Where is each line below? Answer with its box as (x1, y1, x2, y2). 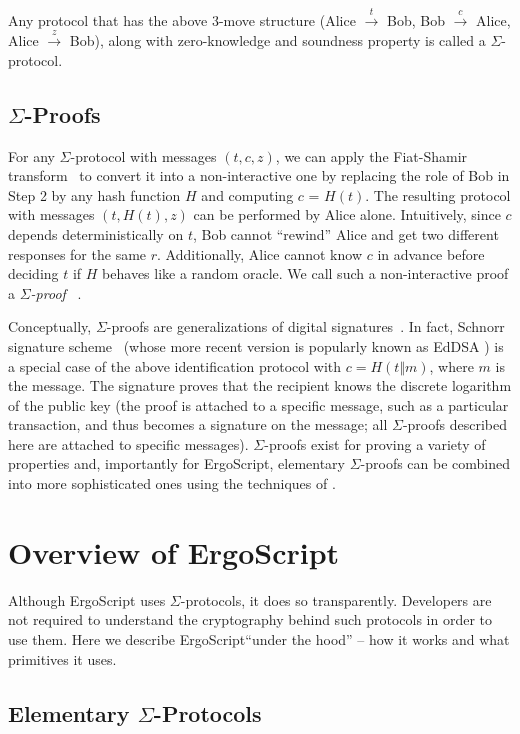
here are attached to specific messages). (8, 433, 249, 454)
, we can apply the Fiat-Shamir (275, 145, 468, 166)
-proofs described (402, 414, 507, 435)
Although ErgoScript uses (8, 589, 166, 610)
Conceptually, (8, 316, 92, 337)
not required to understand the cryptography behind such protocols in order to (8, 609, 493, 630)
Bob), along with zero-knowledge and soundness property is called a (69, 30, 486, 51)
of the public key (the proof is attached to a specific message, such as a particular (8, 394, 509, 415)
